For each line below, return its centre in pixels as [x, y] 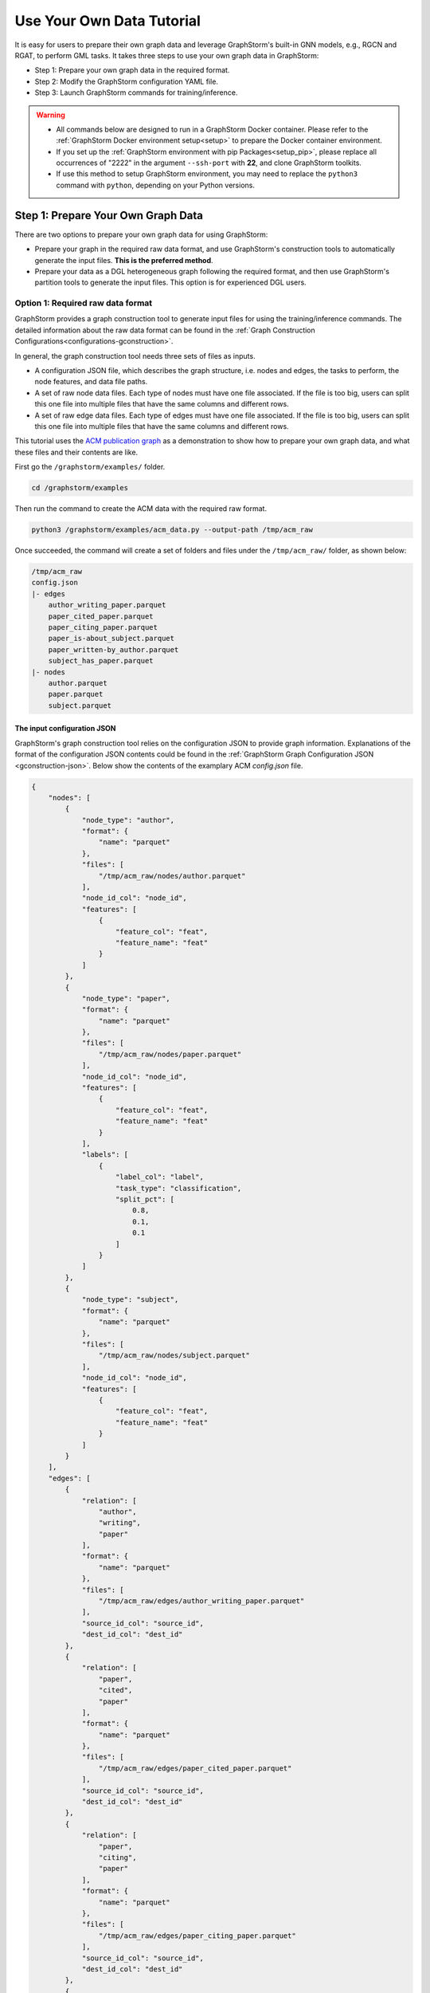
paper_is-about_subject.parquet [111, 639]
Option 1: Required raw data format [84, 303]
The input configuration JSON [65, 729]
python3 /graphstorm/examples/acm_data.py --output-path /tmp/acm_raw [172, 530]
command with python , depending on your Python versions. [155, 185]
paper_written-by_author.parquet [113, 649]
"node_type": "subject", [130, 1300]
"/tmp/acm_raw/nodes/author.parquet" [172, 876]
